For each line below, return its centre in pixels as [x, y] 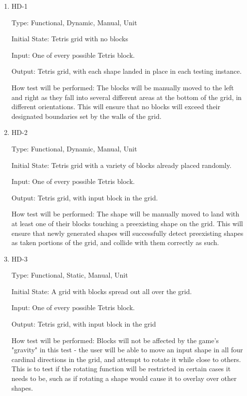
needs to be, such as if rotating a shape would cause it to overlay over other [124, 378]
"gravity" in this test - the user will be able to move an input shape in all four [127, 350]
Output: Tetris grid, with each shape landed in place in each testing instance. [126, 71]
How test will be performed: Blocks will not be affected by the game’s [115, 340]
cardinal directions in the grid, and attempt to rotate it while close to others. [126, 359]
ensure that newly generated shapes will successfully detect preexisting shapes [127, 233]
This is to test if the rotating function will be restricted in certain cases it [121, 369]
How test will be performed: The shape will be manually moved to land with [125, 214]
